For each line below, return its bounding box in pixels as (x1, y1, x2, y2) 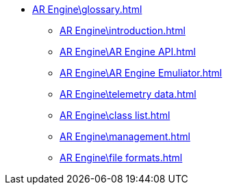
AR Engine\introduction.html (60, 25, 186, 36)
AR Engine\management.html (60, 131, 190, 142)
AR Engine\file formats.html (60, 152, 183, 163)
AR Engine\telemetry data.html (60, 88, 197, 100)
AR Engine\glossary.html (32, 3, 142, 15)
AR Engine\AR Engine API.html (60, 46, 196, 57)
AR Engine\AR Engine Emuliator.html (60, 67, 223, 79)
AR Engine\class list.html (60, 109, 170, 121)
